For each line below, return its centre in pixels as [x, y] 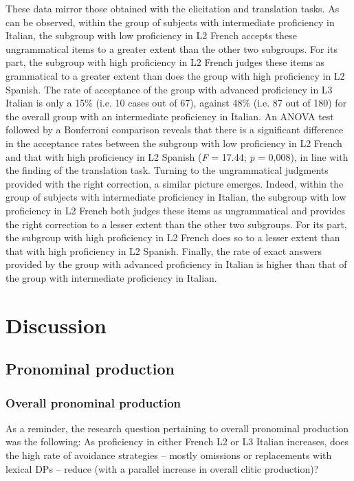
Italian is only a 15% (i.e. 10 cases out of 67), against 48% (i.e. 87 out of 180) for [176, 103]
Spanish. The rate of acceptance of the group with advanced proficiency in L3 [169, 89]
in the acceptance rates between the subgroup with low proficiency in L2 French [174, 143]
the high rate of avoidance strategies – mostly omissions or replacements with [169, 455]
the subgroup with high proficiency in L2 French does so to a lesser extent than [173, 237]
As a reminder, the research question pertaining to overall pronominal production [177, 428]
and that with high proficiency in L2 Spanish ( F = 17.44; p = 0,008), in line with [177, 156]
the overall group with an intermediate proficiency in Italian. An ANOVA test [170, 116]
